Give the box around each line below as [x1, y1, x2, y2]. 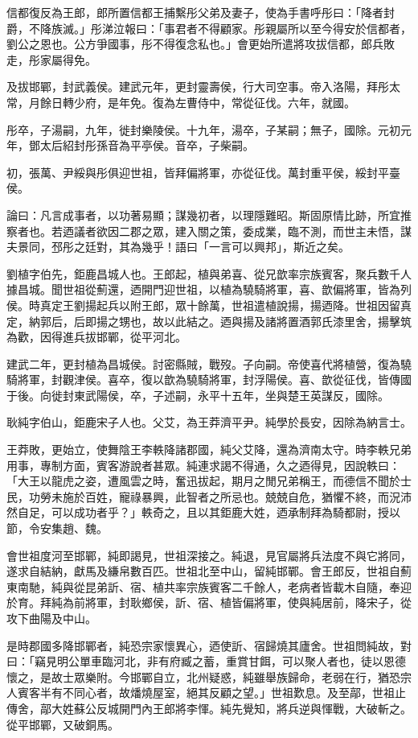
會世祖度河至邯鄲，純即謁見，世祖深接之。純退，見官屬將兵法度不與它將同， [6, 546, 412, 563]
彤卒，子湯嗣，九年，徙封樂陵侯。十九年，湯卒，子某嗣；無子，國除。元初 [6, 121, 400, 138]
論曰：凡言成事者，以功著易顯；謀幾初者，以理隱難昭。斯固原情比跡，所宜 [6, 206, 400, 223]
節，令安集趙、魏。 [6, 520, 108, 537]
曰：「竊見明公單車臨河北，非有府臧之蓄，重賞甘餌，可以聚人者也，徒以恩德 [6, 653, 406, 670]
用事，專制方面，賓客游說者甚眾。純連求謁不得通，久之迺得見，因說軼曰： [6, 456, 400, 473]
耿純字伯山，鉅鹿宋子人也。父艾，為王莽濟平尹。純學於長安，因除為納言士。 [6, 414, 412, 431]
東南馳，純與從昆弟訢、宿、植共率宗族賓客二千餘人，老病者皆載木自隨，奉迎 [6, 578, 412, 595]
